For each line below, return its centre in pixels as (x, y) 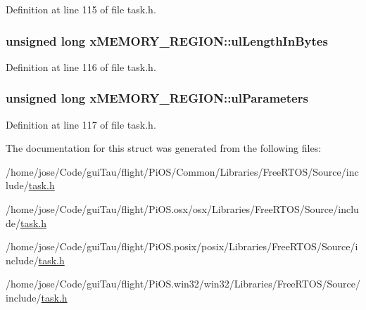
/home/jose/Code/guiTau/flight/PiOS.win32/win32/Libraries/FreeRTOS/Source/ (183, 284)
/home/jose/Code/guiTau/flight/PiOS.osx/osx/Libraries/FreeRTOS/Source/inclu (182, 209)
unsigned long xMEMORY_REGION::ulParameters (157, 98)
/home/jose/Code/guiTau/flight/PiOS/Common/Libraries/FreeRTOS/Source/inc (182, 171)
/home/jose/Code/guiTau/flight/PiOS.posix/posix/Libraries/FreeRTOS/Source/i (182, 246)
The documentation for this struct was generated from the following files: (164, 148)
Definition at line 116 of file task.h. (81, 66)
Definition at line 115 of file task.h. (81, 9)
